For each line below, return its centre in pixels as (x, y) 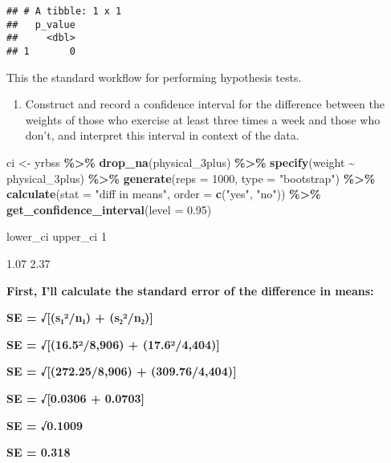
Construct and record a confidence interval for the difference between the (205, 104)
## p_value (41, 24)
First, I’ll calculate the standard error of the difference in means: (190, 290)
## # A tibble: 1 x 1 (64, 11)
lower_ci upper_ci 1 (57, 236)
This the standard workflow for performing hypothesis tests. (154, 77)
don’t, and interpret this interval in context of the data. (162, 135)
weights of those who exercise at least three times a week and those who (203, 119)
